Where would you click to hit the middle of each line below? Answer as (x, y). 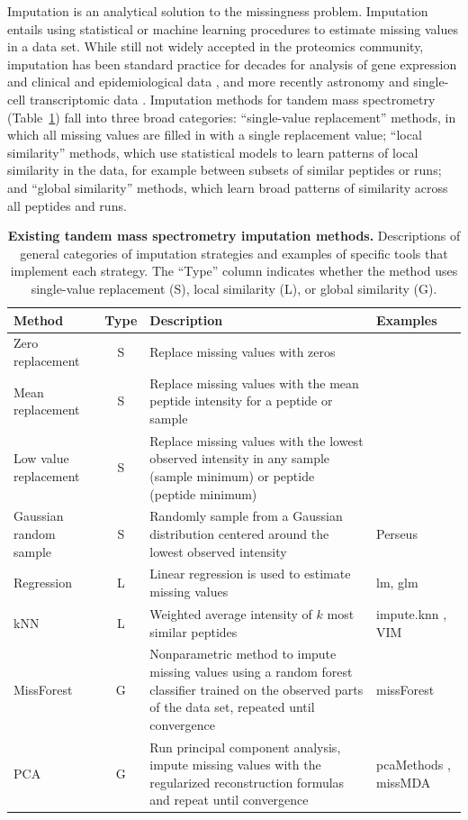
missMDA (404, 782)
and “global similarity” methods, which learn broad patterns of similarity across (228, 187)
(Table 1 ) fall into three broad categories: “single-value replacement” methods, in (232, 117)
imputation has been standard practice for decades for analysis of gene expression (232, 64)
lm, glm (397, 583)
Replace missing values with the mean (254, 383)
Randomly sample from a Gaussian (246, 516)
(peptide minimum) (203, 493)
